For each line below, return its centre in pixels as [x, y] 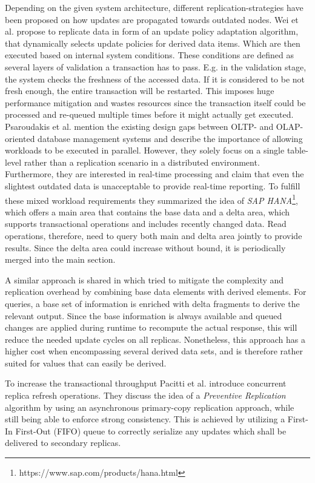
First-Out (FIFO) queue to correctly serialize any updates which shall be [151, 431]
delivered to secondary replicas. [63, 443]
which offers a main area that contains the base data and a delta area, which [148, 211]
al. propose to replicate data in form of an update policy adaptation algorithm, [152, 31]
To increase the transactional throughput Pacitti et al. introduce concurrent [146, 383]
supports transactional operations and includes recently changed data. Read [146, 224]
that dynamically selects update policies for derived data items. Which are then [153, 43]
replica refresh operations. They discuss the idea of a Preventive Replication [145, 395]
